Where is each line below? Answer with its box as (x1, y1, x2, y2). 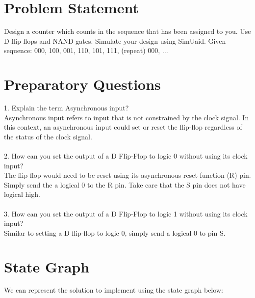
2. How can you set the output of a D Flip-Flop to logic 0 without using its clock (4, 151, 248, 161)
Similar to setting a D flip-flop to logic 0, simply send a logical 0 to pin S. (4, 227, 226, 238)
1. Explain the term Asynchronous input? (4, 103, 129, 113)
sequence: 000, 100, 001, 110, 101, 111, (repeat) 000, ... (4, 45, 168, 55)
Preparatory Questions (4, 74, 161, 94)
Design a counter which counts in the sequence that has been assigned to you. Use (4, 26, 251, 36)
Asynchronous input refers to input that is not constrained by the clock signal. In (4, 112, 249, 122)
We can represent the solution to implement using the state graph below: (4, 285, 223, 295)
